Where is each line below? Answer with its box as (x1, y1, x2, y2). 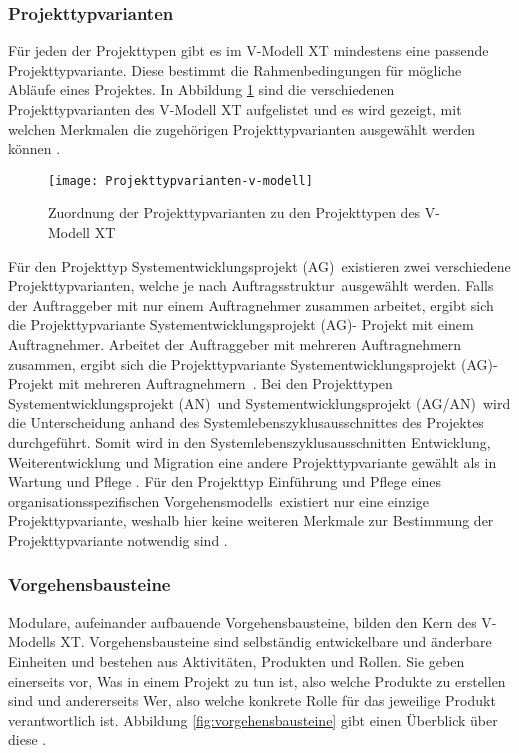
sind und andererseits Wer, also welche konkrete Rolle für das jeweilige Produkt (8, 690, 496, 711)
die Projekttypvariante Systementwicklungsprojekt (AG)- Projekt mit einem (8, 314, 474, 335)
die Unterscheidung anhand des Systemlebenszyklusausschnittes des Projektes (8, 412, 484, 433)
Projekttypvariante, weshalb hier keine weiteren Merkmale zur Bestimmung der (8, 510, 494, 531)
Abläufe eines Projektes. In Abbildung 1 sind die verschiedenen (8, 79, 395, 100)
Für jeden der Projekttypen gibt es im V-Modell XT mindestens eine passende (8, 40, 489, 61)
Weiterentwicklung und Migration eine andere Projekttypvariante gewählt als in (8, 451, 497, 472)
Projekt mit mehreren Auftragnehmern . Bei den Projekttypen (8, 373, 393, 394)
